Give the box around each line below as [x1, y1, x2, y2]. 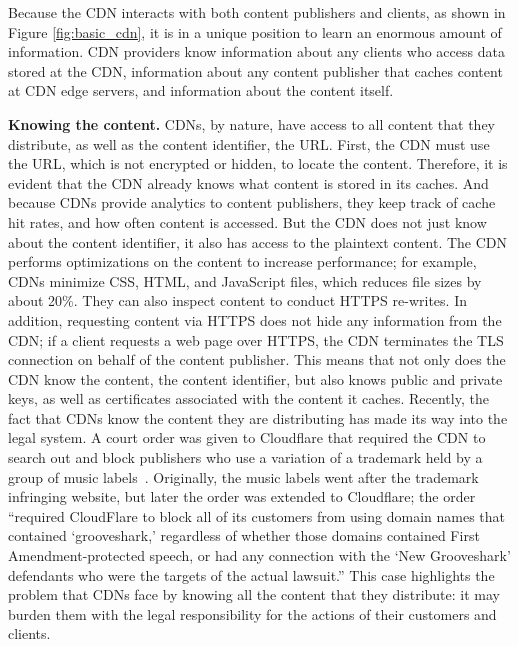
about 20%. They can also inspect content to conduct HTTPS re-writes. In [8, 290, 467, 311]
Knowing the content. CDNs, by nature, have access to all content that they [8, 113, 495, 134]
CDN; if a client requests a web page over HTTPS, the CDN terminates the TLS [8, 329, 504, 350]
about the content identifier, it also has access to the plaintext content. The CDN [8, 231, 508, 252]
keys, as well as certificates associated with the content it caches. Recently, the [8, 388, 489, 409]
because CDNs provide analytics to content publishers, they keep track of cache [8, 192, 496, 213]
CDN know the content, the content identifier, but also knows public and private [8, 368, 503, 389]
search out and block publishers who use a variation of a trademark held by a [8, 447, 483, 468]
